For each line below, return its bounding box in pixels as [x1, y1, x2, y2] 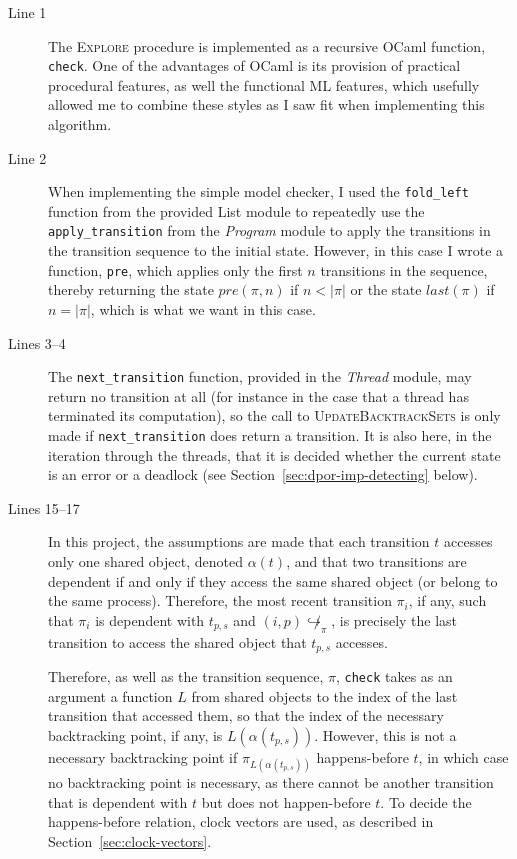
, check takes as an [335, 666, 453, 687]
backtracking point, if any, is [48, 724, 223, 745]
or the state [350, 279, 422, 300]
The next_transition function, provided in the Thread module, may [48, 366, 472, 387]
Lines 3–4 [8, 332, 66, 353]
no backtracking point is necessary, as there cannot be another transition [48, 772, 494, 793]
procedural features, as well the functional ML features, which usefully [48, 74, 480, 95]
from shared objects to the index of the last [191, 685, 458, 706]
